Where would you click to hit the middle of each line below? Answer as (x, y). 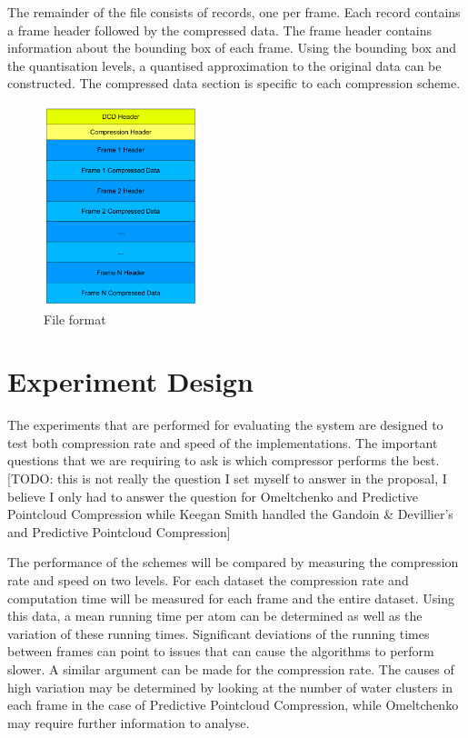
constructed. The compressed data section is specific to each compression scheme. (234, 83)
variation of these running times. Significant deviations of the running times (219, 633)
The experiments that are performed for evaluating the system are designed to (225, 425)
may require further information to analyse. (129, 722)
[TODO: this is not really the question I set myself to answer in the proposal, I (227, 479)
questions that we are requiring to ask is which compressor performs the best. (224, 460)
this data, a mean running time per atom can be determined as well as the (215, 616)
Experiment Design (130, 381)
